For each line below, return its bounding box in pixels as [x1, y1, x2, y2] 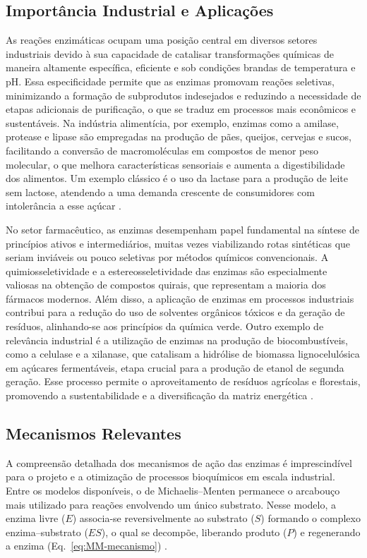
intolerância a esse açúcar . [6, 198, 121, 213]
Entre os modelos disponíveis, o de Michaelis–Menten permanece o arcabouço [6, 483, 340, 498]
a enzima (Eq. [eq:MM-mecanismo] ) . [6, 538, 167, 553]
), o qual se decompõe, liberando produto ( [101, 524, 287, 539]
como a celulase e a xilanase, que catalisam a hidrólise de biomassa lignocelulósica [6, 346, 360, 361]
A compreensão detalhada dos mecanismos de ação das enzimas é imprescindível [6, 455, 352, 470]
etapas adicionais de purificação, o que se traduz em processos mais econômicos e [6, 102, 356, 116]
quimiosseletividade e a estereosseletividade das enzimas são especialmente [6, 263, 327, 278]
